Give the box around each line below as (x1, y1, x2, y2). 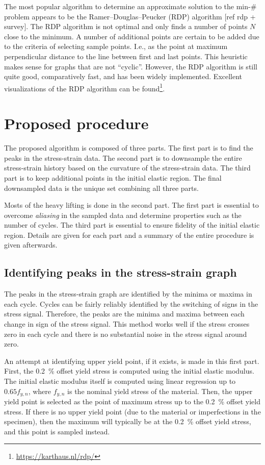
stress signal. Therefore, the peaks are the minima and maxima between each (4, 308, 245, 319)
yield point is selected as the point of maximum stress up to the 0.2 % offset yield (4, 396, 260, 407)
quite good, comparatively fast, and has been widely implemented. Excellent (4, 71, 243, 82)
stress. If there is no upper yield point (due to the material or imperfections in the (4, 406, 261, 417)
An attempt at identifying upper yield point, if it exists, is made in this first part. (4, 355, 259, 366)
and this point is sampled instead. (4, 426, 110, 436)
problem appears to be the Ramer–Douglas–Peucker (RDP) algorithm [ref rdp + (4, 11, 256, 21)
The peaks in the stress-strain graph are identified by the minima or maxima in (4, 288, 252, 299)
